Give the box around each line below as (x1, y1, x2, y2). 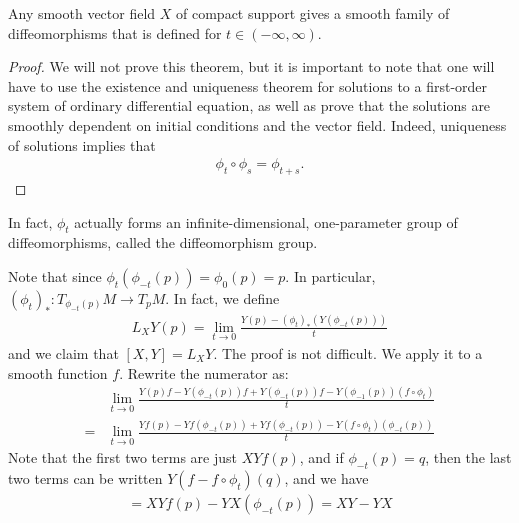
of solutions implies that (8, 134, 156, 155)
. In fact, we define (165, 287, 280, 308)
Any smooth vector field (8, 3, 156, 23)
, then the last (425, 447, 512, 468)
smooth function (8, 362, 108, 383)
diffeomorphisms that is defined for (8, 22, 222, 43)
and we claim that (8, 342, 119, 363)
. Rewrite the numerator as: (119, 362, 289, 383)
